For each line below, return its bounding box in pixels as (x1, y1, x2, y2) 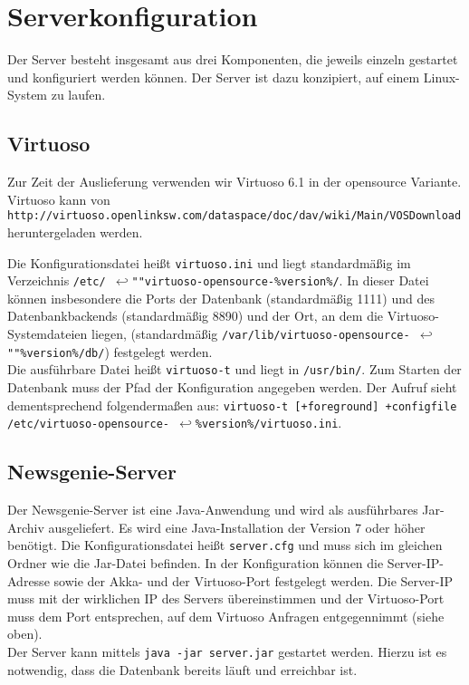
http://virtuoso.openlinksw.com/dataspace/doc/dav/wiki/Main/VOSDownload (7, 209, 462, 223)
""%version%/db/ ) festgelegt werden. (7, 342, 213, 361)
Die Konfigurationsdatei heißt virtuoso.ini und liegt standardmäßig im (7, 253, 411, 272)
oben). (7, 624, 43, 643)
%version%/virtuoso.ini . (195, 413, 342, 432)
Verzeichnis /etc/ (7, 271, 106, 290)
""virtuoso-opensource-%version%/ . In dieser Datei (131, 271, 429, 290)
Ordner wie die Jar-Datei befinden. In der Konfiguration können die (7, 553, 384, 572)
